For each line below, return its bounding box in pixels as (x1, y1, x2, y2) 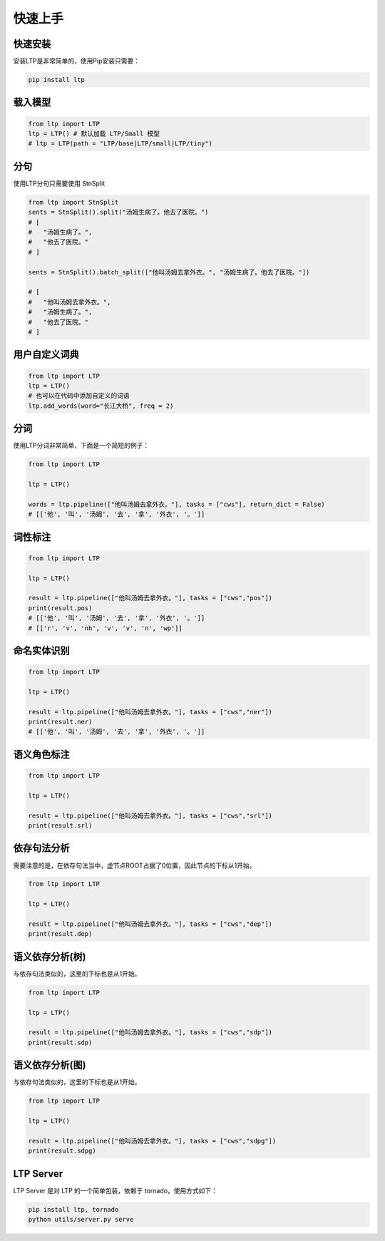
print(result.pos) (28, 604, 93, 612)
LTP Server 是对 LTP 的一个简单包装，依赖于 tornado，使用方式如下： (13, 1186, 217, 1195)
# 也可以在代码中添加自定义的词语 (28, 392, 130, 400)
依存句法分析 (13, 842, 70, 855)
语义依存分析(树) (13, 950, 86, 962)
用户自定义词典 (13, 349, 79, 361)
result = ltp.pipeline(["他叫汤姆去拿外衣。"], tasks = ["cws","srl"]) (28, 811, 273, 820)
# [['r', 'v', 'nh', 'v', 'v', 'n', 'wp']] (28, 624, 183, 632)
